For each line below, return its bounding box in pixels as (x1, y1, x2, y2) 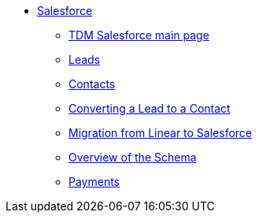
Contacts (68, 77, 116, 91)
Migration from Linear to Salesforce (68, 126, 253, 139)
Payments (68, 175, 120, 188)
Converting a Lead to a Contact (68, 102, 231, 115)
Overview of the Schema (68, 150, 197, 164)
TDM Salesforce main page (68, 28, 209, 42)
